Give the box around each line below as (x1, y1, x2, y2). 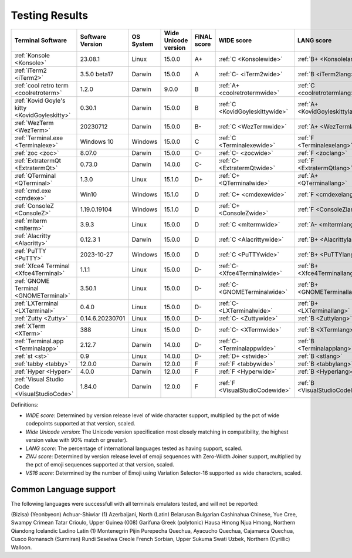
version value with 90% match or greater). (25, 437, 128, 444)
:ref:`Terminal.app (14, 337, 64, 345)
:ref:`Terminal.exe (14, 134, 63, 142)
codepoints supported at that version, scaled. (25, 420, 136, 427)
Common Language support (11, 485, 116, 495)
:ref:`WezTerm (14, 119, 54, 127)
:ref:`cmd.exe (14, 187, 52, 195)
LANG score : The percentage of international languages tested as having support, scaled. (25, 445, 243, 452)
